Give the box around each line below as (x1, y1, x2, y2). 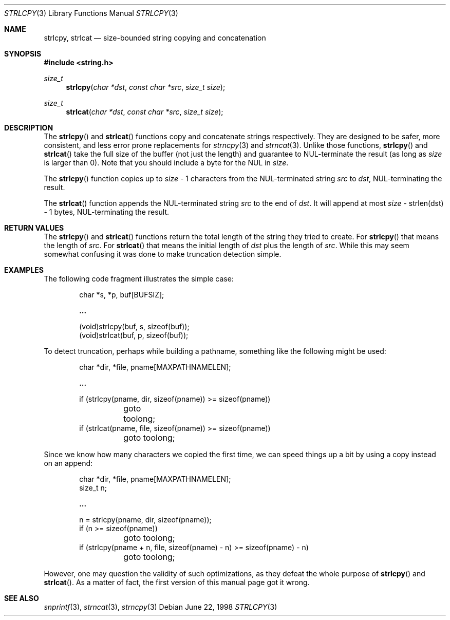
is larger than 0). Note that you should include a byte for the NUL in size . (44, 158, 289, 167)
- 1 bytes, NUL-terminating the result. (44, 208, 170, 216)
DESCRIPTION (4, 123, 53, 132)
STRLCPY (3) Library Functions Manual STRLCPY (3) (4, 9, 178, 17)
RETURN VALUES (4, 223, 64, 232)
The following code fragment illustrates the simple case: (44, 274, 234, 283)
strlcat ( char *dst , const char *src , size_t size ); (66, 107, 223, 116)
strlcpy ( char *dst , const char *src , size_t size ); (66, 83, 226, 91)
